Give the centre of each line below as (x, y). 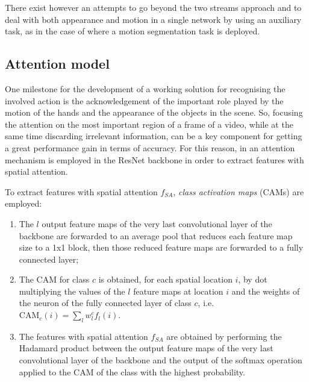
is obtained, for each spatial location (165, 279)
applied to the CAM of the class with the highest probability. (132, 371)
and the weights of (266, 291)
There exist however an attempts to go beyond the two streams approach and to (153, 7)
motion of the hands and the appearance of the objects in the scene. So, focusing (154, 112)
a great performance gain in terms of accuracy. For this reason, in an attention (150, 147)
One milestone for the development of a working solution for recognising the (145, 88)
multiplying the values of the (72, 291)
